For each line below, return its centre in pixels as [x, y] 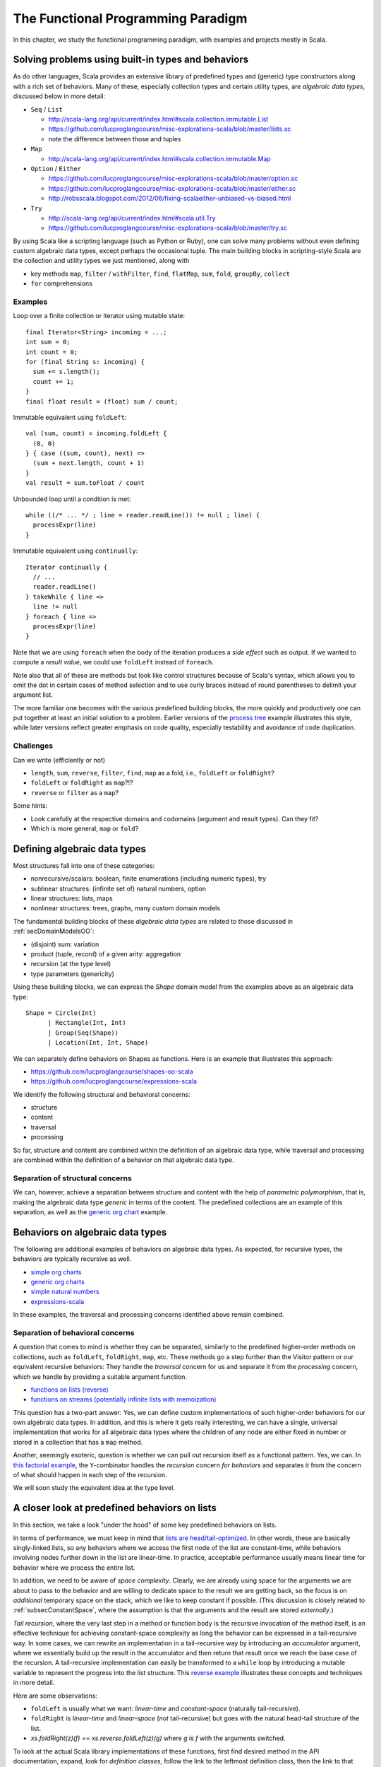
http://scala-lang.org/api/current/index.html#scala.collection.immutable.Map [159, 158]
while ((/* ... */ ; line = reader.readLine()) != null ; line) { [143, 515]
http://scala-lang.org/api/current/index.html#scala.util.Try [132, 218]
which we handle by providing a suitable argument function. [100, 1376]
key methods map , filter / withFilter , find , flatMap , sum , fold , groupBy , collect [161, 274]
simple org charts [56, 1272]
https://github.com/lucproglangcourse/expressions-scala [114, 1081]
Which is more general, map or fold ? [85, 828]
